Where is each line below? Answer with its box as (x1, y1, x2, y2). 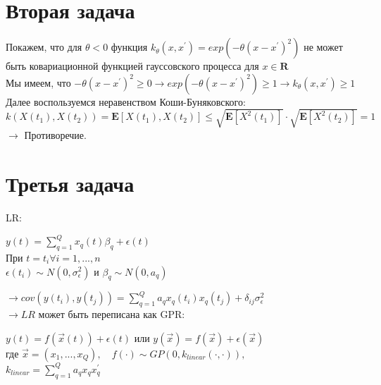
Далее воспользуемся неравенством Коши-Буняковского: (6, 94, 246, 109)
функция (111, 39, 148, 54)
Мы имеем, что (6, 75, 71, 90)
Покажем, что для (6, 39, 82, 54)
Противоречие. (24, 127, 87, 142)
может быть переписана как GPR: (38, 307, 185, 322)
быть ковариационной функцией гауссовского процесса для (6, 59, 259, 73)
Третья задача (6, 169, 135, 197)
